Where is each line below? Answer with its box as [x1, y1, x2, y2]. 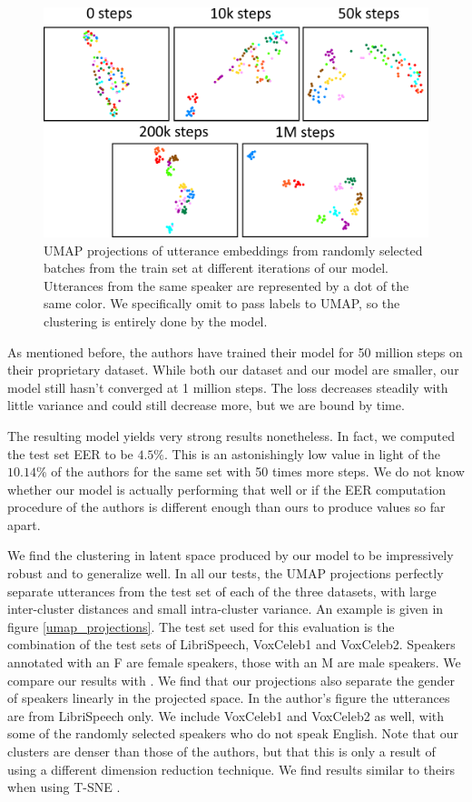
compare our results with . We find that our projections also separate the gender [7, 670, 455, 689]
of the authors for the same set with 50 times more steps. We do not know [51, 462, 465, 481]
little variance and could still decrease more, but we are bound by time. [7, 396, 405, 415]
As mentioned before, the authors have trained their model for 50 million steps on [7, 342, 463, 361]
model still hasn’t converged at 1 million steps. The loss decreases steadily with [7, 377, 448, 396]
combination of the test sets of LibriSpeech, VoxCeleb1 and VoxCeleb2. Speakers [7, 635, 456, 654]
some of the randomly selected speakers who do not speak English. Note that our [7, 724, 458, 743]
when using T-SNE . [7, 777, 121, 797]
